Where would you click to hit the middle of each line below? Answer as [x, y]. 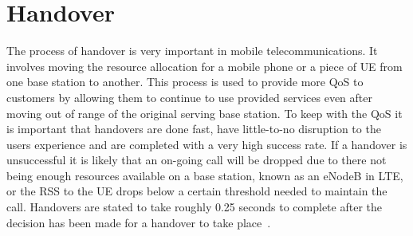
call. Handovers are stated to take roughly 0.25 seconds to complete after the [194, 207]
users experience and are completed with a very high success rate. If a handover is [207, 144]
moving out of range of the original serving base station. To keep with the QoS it [205, 113]
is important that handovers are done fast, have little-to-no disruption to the [194, 129]
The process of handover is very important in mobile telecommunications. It [192, 51]
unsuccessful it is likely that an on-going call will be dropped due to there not [197, 160]
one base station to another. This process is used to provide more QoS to [185, 82]
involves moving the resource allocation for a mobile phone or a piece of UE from [205, 66]
